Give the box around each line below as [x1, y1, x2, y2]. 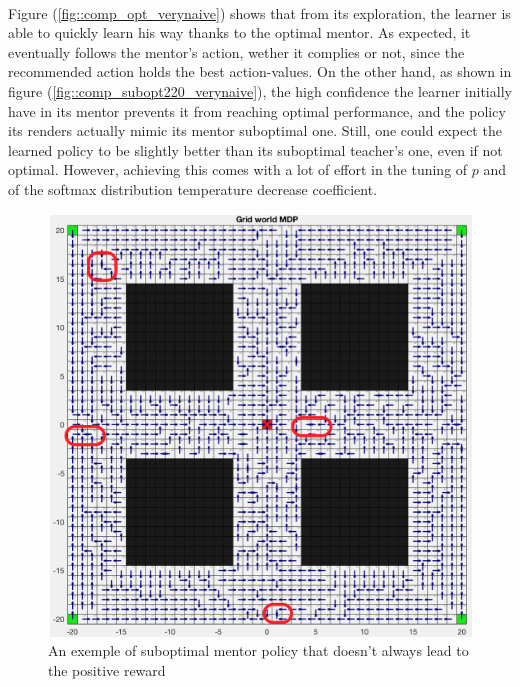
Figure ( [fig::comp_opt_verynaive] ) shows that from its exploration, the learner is [8, 2, 511, 23]
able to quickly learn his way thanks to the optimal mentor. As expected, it [8, 22, 471, 43]
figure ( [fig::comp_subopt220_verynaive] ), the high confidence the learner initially [8, 80, 512, 101]
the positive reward [48, 659, 166, 680]
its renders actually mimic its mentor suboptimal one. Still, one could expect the [8, 120, 502, 141]
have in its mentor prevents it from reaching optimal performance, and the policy [8, 100, 506, 121]
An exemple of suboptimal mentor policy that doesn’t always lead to [48, 640, 469, 661]
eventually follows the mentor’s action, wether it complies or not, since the [8, 41, 465, 62]
